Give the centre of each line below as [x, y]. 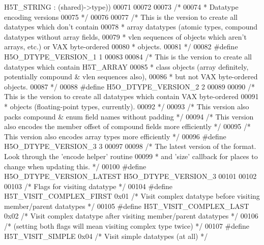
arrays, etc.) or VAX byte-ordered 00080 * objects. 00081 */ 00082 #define [121, 47]
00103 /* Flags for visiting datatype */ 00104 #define [88, 186]
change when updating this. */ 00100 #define [75, 166]
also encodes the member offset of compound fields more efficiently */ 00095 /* [127, 126]
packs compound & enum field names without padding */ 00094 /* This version [129, 116]
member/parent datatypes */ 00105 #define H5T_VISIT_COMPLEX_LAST [127, 206]
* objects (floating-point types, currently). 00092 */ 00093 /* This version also [127, 106]
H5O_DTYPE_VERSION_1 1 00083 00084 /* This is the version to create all [128, 56]
